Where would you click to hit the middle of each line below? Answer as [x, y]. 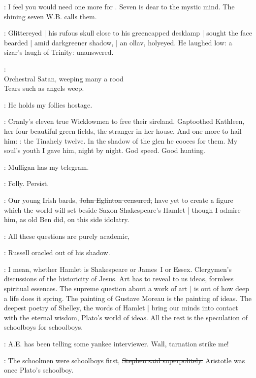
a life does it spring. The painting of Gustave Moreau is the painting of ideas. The [128, 298]
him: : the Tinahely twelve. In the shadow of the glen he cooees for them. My [121, 140]
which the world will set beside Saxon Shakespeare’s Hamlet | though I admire [122, 209]
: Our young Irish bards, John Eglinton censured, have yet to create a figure [119, 200]
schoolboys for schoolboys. [44, 327]
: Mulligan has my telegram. [47, 167]
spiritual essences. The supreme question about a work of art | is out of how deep [127, 288]
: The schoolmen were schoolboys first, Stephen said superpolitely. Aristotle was [125, 360]
